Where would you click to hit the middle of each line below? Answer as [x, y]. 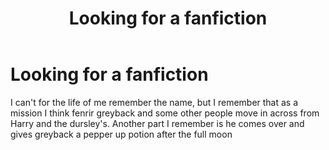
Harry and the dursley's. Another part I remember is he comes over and [157, 123]
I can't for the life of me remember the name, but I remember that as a [154, 102]
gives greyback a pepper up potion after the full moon [121, 134]
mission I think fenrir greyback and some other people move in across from [165, 113]
